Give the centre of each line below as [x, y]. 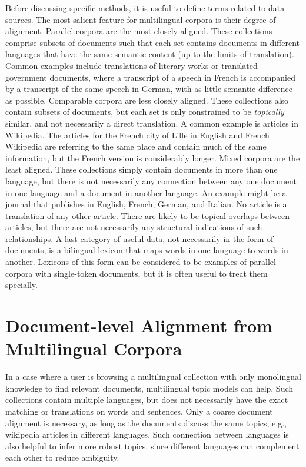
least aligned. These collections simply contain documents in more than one [142, 169]
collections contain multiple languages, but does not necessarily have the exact [147, 400]
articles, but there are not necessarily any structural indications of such [134, 227]
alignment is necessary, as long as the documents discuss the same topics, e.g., [146, 423]
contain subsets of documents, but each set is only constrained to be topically [145, 112]
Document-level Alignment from [139, 325]
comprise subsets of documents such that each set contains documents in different [153, 42]
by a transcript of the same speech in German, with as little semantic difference [149, 89]
